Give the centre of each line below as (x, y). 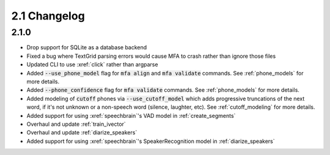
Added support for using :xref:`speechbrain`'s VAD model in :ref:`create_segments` (131, 115)
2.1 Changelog (48, 16)
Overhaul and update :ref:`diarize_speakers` (82, 133)
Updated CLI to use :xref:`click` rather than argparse (92, 64)
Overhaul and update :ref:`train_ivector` (76, 124)
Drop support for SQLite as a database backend (87, 47)
